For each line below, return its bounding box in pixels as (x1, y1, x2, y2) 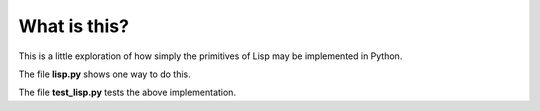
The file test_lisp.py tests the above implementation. (18, 86, 237, 99)
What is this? (18, 15, 130, 37)
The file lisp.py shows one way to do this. (18, 68, 191, 80)
